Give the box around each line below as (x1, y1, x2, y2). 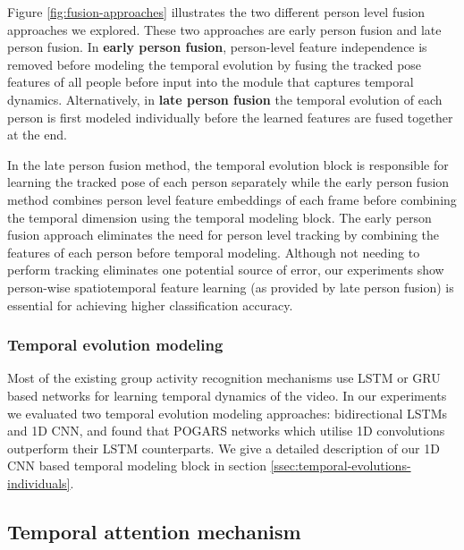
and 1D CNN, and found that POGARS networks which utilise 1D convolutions (7, 421, 445, 440)
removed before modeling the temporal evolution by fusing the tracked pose (7, 55, 422, 73)
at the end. (7, 125, 67, 144)
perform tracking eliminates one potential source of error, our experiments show (7, 260, 444, 279)
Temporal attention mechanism (7, 517, 301, 545)
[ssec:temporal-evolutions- (270, 456, 411, 475)
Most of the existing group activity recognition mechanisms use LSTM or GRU (7, 368, 441, 387)
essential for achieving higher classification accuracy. (7, 295, 293, 314)
